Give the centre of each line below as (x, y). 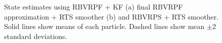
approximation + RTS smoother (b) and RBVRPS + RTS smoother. (112, 16)
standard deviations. (36, 36)
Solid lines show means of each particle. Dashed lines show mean (104, 26)
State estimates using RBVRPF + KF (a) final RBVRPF (94, 7)
